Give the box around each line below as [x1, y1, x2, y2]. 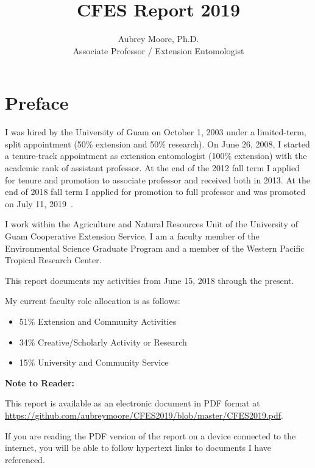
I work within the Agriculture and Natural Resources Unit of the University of [5, 218, 298, 230]
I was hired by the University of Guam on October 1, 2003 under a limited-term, [5, 126, 306, 138]
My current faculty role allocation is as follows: [5, 294, 180, 307]
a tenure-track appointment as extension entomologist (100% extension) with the [5, 149, 307, 162]
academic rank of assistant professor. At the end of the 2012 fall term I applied [5, 161, 300, 174]
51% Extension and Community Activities [19, 314, 177, 327]
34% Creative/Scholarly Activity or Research [19, 335, 187, 348]
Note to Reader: [5, 376, 75, 389]
